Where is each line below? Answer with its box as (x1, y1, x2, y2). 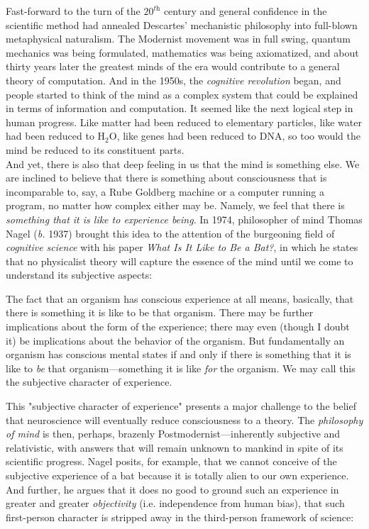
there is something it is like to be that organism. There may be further (6, 305, 314, 320)
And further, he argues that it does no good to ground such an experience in (6, 481, 339, 496)
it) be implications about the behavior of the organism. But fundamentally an (6, 333, 345, 347)
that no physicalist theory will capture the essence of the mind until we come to (6, 253, 353, 268)
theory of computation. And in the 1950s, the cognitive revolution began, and (6, 72, 341, 87)
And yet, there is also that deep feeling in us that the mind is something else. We (6, 156, 360, 171)
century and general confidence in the (163, 4, 327, 18)
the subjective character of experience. (6, 374, 172, 389)
